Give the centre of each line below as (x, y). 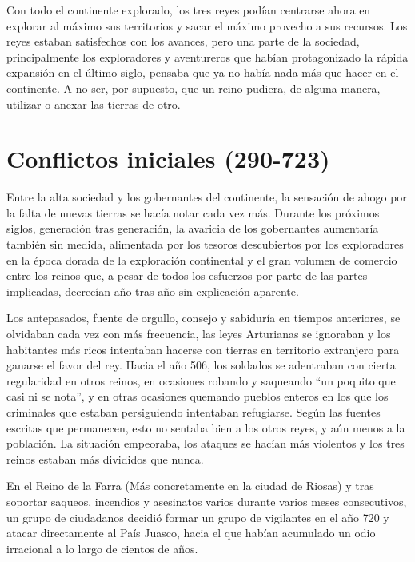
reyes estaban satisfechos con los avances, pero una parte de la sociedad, (183, 41)
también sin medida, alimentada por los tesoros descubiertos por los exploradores (205, 244)
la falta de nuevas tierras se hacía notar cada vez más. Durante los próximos (193, 212)
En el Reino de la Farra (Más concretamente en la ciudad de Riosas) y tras (190, 486)
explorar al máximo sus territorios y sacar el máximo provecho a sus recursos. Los (207, 25)
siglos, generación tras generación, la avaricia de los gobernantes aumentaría (193, 228)
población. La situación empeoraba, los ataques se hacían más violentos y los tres (206, 443)
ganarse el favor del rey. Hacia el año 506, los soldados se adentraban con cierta (201, 365)
